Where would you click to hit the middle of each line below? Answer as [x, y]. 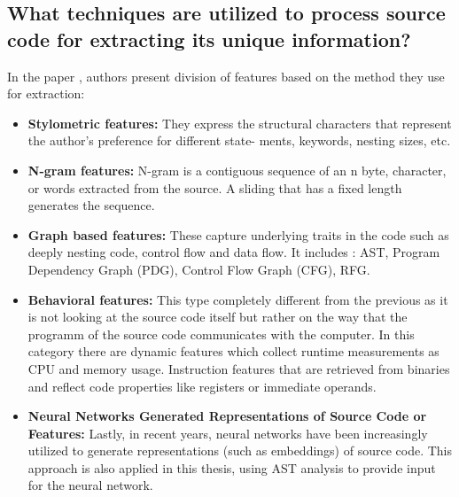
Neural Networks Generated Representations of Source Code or [227, 416]
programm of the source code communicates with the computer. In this [221, 334]
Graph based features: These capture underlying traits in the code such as [238, 234]
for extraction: [46, 93]
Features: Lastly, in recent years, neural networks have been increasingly [228, 433]
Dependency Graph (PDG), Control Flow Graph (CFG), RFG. [199, 269]
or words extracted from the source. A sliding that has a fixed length [215, 187]
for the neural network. [90, 485]
